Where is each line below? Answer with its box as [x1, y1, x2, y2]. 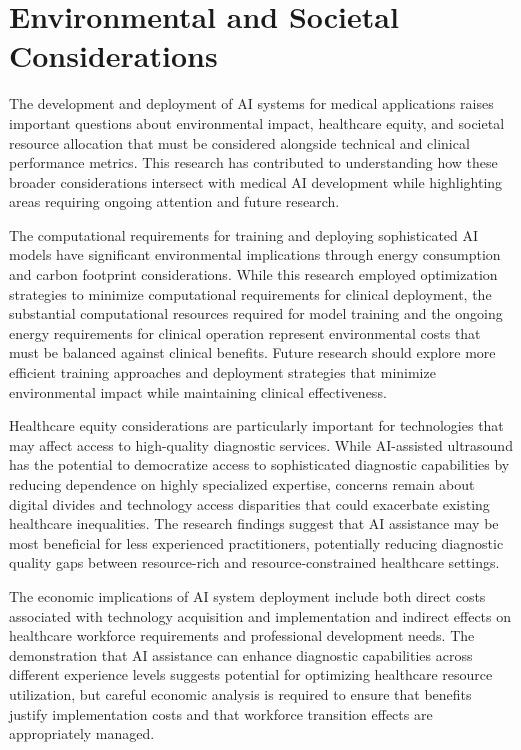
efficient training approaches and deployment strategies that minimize [9, 362, 436, 383]
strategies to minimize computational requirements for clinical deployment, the [9, 283, 492, 304]
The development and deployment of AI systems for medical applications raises [9, 93, 494, 114]
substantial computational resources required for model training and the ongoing [9, 303, 503, 324]
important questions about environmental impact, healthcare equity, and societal [9, 112, 505, 133]
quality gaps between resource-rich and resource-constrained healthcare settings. [9, 552, 500, 573]
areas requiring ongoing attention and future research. [9, 191, 340, 212]
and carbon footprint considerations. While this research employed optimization [9, 264, 498, 285]
